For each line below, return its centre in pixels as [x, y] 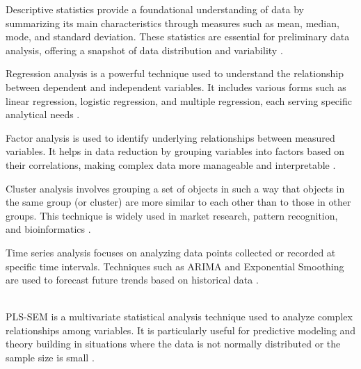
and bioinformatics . [48, 229]
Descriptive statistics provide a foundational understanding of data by [155, 9]
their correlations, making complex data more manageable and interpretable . [171, 164]
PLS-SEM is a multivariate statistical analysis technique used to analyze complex [179, 317]
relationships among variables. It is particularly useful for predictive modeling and [181, 330]
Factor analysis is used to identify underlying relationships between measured [170, 137]
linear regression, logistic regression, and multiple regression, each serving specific [179, 100]
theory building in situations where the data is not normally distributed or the [173, 344]
